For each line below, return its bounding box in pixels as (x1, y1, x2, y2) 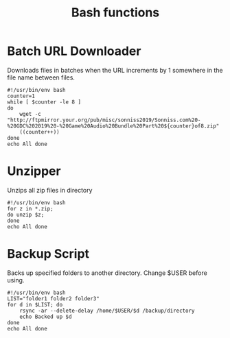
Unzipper (7, 163, 61, 179)
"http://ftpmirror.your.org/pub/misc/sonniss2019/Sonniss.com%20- (7, 117, 201, 123)
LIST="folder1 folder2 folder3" (7, 295, 100, 302)
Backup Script (7, 246, 90, 262)
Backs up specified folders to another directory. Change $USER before (7, 269, 207, 277)
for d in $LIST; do (7, 301, 63, 308)
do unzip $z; (7, 211, 45, 218)
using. (7, 276, 25, 284)
